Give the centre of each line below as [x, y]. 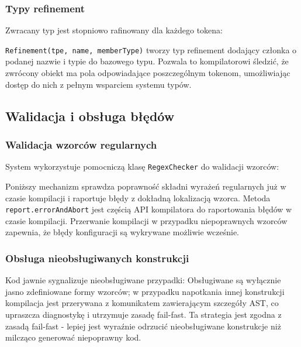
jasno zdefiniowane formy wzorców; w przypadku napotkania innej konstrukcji [145, 291]
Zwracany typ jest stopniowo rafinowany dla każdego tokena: [114, 30]
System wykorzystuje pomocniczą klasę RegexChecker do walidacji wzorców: [142, 166]
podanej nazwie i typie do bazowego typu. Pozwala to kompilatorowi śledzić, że [147, 61]
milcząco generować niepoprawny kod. [73, 337]
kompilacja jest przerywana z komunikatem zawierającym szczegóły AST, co [142, 303]
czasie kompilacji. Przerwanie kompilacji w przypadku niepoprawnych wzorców [146, 220]
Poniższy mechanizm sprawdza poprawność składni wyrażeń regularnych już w [146, 186]
